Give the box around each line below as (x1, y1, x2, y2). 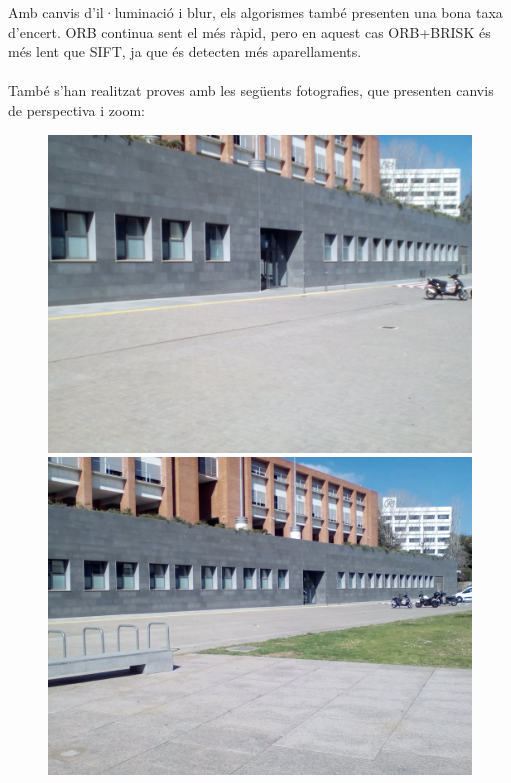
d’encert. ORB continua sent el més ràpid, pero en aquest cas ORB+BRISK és (8, 21, 491, 42)
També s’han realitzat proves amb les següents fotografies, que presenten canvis (8, 80, 494, 101)
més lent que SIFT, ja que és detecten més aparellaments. (8, 41, 362, 62)
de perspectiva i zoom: (8, 99, 145, 120)
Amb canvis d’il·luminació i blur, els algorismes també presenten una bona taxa (8, 2, 503, 22)
